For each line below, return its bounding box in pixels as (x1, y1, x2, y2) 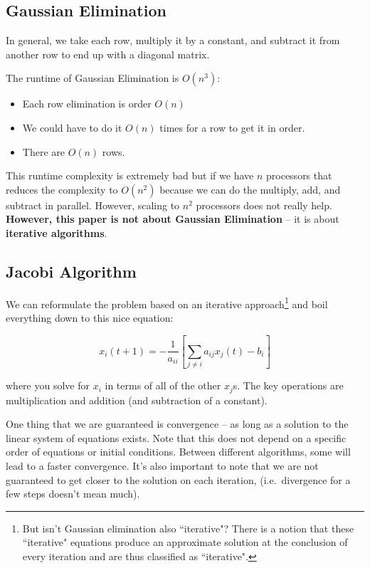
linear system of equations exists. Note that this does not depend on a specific (6, 430, 347, 445)
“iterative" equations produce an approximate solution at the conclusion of (22, 535, 348, 549)
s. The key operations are (233, 378, 344, 393)
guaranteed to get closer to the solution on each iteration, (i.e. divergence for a (6, 472, 351, 487)
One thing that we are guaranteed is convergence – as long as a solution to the (6, 416, 349, 431)
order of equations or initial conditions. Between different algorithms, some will (6, 444, 351, 459)
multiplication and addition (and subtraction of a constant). (6, 392, 268, 407)
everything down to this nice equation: (6, 310, 174, 325)
